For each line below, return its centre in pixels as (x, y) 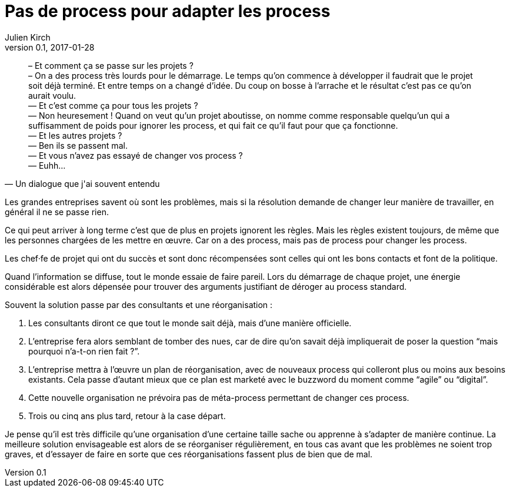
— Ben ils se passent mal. (78, 145)
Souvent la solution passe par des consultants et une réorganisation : (139, 304)
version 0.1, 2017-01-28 (50, 47)
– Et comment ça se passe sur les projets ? (111, 65)
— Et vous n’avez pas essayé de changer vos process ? (136, 155)
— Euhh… (47, 165)
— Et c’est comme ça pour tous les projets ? (113, 105)
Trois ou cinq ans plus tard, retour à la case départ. (127, 416)
